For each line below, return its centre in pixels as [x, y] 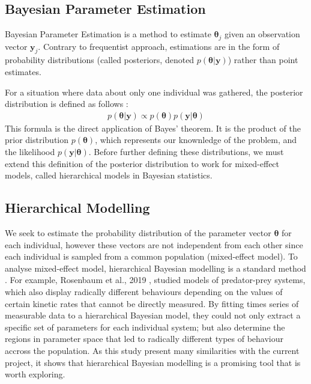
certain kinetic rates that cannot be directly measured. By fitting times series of [152, 303]
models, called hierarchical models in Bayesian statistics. [109, 175]
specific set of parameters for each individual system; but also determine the [145, 327]
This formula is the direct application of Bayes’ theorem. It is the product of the [153, 128]
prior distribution [37, 140]
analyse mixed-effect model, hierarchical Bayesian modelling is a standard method [155, 268]
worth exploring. [35, 374]
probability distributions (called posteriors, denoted [100, 60]
